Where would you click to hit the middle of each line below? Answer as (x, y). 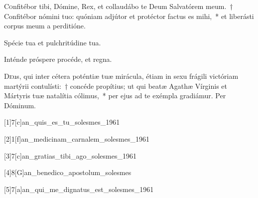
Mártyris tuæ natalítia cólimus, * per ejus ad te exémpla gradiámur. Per (115, 96)
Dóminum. (20, 105)
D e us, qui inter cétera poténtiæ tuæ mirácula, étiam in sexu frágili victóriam (121, 76)
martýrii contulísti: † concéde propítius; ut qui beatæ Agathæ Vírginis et (116, 86)
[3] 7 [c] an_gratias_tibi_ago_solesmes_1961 (70, 155)
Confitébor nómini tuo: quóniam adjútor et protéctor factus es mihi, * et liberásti (129, 16)
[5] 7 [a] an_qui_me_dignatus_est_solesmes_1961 (79, 189)
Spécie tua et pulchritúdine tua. (53, 42)
